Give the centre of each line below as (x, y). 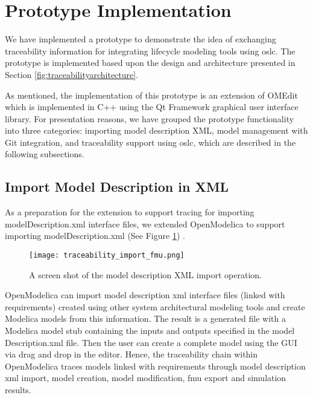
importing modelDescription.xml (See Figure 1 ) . (95, 236)
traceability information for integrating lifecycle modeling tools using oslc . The (150, 51)
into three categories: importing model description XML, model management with (156, 130)
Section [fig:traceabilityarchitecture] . (72, 74)
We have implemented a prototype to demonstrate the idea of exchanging (141, 39)
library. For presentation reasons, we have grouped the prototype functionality (150, 118)
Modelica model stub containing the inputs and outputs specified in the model (150, 331)
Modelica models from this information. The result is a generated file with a (145, 318)
